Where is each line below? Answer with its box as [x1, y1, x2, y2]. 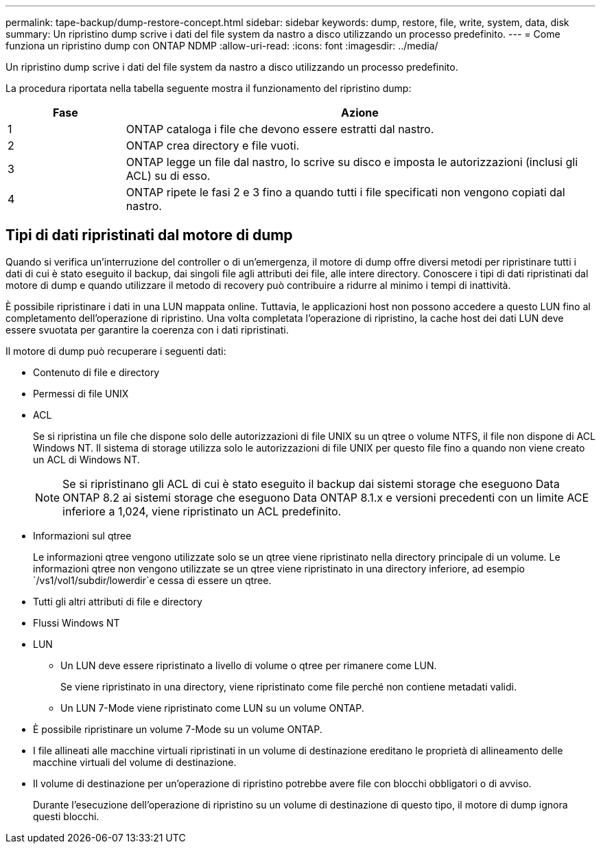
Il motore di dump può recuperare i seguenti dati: [5, 345, 226, 357]
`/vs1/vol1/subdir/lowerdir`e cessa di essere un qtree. [33, 574, 272, 586]
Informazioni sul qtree [33, 529, 132, 542]
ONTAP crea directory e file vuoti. [126, 139, 300, 152]
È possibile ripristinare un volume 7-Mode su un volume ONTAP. [33, 723, 322, 735]
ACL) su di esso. [126, 169, 211, 183]
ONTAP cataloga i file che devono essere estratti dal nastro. [126, 122, 434, 136]
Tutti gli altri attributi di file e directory [33, 595, 202, 607]
